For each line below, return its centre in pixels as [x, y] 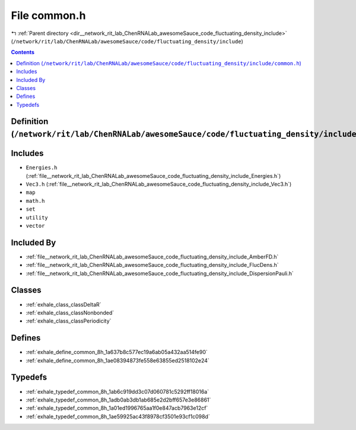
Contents [23, 52]
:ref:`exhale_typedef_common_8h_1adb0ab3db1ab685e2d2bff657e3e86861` [118, 400]
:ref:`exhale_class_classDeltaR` [63, 304]
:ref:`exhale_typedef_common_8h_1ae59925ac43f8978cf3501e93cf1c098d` [118, 416]
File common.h [48, 15]
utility [37, 217]
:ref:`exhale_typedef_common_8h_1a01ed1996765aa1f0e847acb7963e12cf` [117, 408]
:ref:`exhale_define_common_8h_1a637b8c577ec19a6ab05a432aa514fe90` [117, 352]
